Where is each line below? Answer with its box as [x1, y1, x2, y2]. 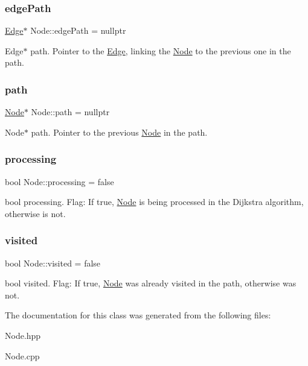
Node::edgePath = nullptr [30, 24, 126, 37]
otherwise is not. [5, 207, 66, 219]
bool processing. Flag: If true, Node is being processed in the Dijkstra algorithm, [5, 195, 304, 208]
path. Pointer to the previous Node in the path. [31, 125, 208, 138]
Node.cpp [5, 349, 40, 362]
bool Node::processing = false [5, 175, 114, 188]
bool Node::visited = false [5, 256, 101, 269]
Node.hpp [5, 329, 41, 341]
